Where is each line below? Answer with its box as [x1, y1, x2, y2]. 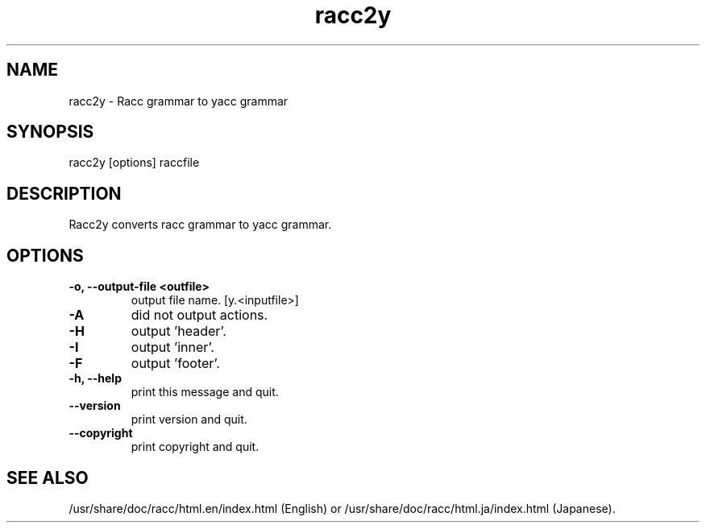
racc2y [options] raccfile [69, 155, 200, 170]
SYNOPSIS [6, 122, 94, 143]
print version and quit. [131, 412, 247, 427]
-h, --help [69, 371, 122, 386]
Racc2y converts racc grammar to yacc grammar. [69, 217, 332, 232]
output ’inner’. [131, 339, 214, 356]
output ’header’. [131, 323, 226, 340]
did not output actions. [131, 307, 268, 324]
